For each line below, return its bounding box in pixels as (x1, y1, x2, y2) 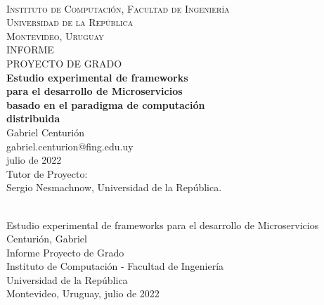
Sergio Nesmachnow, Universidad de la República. (6, 180, 222, 195)
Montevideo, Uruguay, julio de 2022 (6, 286, 160, 301)
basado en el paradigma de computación (6, 97, 205, 112)
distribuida (6, 111, 60, 126)
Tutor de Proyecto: (6, 166, 88, 181)
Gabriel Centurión (6, 124, 85, 139)
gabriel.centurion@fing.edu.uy (6, 138, 134, 153)
